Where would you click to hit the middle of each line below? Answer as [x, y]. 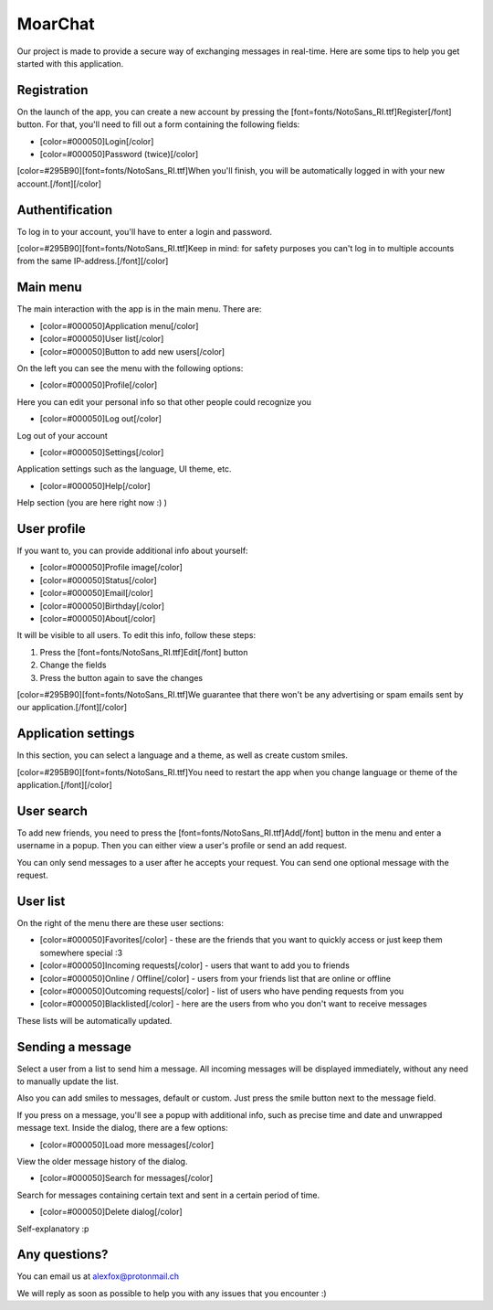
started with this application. [70, 63]
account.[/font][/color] [59, 184]
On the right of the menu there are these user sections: [120, 922]
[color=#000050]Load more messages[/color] [127, 1145]
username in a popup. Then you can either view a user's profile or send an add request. [182, 846]
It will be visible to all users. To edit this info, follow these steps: [136, 635]
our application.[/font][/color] [72, 708]
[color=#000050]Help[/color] [95, 485]
